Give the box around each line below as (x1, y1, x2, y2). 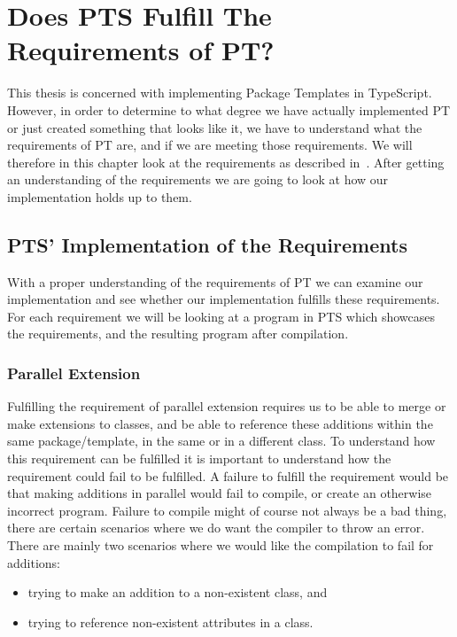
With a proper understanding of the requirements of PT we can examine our (7, 272, 423, 291)
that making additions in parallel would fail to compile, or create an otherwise (7, 484, 432, 502)
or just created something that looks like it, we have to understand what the (7, 118, 422, 136)
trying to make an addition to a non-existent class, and (27, 583, 328, 602)
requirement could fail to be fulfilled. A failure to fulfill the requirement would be (7, 466, 449, 485)
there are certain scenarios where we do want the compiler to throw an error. (7, 518, 425, 537)
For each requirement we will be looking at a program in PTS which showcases (7, 307, 435, 325)
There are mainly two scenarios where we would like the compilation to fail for (7, 536, 434, 555)
